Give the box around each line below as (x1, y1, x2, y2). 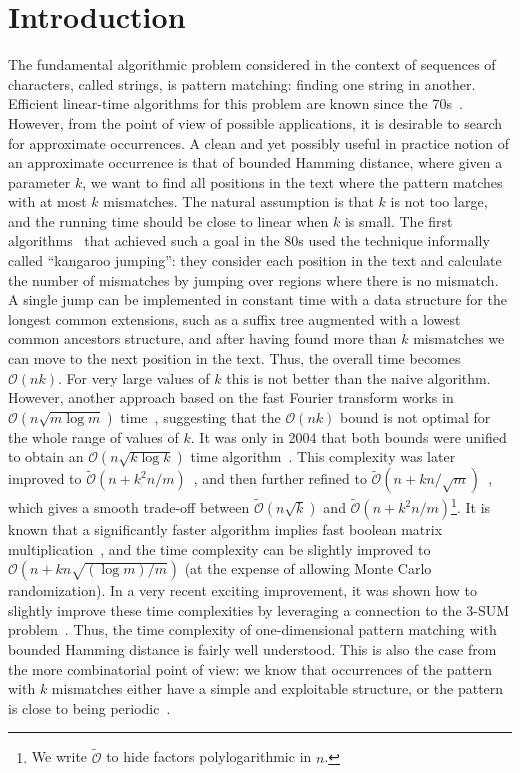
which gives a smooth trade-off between (8, 497, 250, 518)
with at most (8, 191, 87, 212)
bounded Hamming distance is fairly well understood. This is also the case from (8, 639, 497, 660)
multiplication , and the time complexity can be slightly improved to (8, 538, 431, 559)
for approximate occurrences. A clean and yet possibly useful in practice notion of (8, 132, 510, 153)
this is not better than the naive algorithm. (226, 367, 491, 388)
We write (31, 746, 88, 767)
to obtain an (8, 446, 84, 467)
